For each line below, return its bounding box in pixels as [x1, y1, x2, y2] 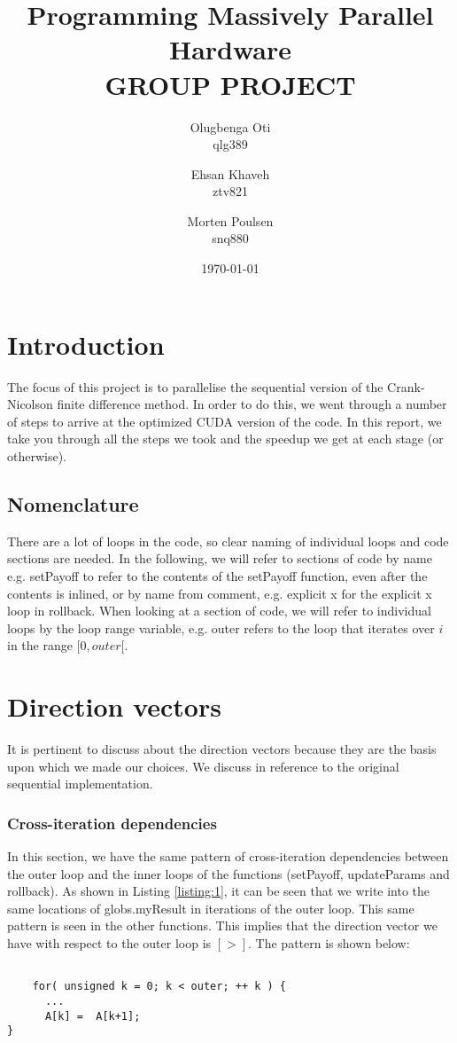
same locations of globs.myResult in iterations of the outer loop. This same [7, 898, 414, 917]
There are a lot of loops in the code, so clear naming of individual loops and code [7, 531, 449, 550]
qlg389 [213, 135, 248, 153]
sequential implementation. [7, 774, 153, 793]
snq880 [212, 229, 249, 247]
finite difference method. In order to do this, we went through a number [57, 395, 447, 413]
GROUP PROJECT [105, 66, 356, 102]
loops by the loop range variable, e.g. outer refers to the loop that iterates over [7, 618, 435, 637]
